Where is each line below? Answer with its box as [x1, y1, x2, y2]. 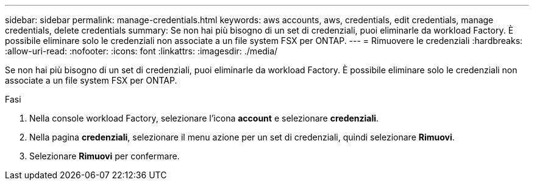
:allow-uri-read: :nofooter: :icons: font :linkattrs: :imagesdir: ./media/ [5, 46, 278, 56]
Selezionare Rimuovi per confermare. [29, 151, 180, 161]
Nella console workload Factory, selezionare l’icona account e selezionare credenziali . [29, 113, 379, 123]
